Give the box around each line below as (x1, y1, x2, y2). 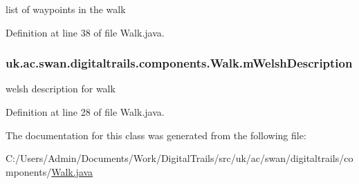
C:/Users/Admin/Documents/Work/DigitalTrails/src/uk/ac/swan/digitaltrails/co (6, 151, 353, 165)
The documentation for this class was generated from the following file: (6, 127, 306, 142)
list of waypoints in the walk (6, 2, 126, 16)
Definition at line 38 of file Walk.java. (6, 25, 165, 39)
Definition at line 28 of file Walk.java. (6, 105, 165, 119)
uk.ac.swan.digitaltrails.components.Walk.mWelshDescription (6, 54, 353, 72)
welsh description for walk (6, 81, 116, 96)
